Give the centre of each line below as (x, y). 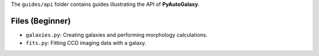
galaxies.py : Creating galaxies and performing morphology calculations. (117, 34)
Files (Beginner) (41, 21)
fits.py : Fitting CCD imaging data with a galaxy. (86, 43)
